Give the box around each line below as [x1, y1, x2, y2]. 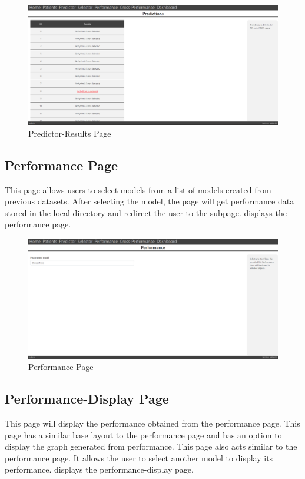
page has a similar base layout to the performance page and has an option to [5, 428, 282, 441]
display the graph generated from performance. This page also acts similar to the [5, 440, 297, 452]
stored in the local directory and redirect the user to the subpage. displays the [5, 206, 287, 219]
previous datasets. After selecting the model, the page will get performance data [5, 195, 294, 207]
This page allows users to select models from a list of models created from [5, 183, 271, 196]
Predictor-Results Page [28, 127, 111, 139]
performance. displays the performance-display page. [5, 463, 194, 475]
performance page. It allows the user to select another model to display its [5, 451, 273, 464]
